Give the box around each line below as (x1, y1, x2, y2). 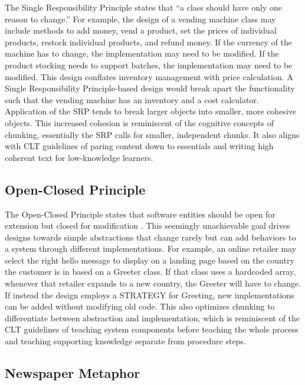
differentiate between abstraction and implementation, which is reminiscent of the (5, 311, 300, 324)
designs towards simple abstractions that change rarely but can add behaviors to (5, 231, 296, 243)
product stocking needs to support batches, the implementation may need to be (5, 58, 293, 71)
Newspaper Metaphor (5, 364, 140, 382)
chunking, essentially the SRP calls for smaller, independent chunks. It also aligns (5, 128, 300, 140)
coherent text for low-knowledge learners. (5, 151, 153, 163)
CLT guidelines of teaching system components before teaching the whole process (5, 323, 299, 335)
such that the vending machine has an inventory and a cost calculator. (5, 93, 259, 106)
